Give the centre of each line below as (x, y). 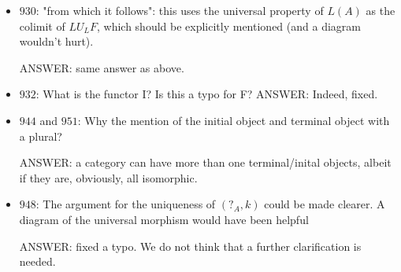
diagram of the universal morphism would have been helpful (164, 219)
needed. (37, 261)
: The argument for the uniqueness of (126, 204)
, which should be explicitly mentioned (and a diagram (228, 26)
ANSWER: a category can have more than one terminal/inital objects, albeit (205, 162)
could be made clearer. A (325, 204)
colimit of (42, 26)
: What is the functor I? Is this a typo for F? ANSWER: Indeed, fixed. (207, 94)
